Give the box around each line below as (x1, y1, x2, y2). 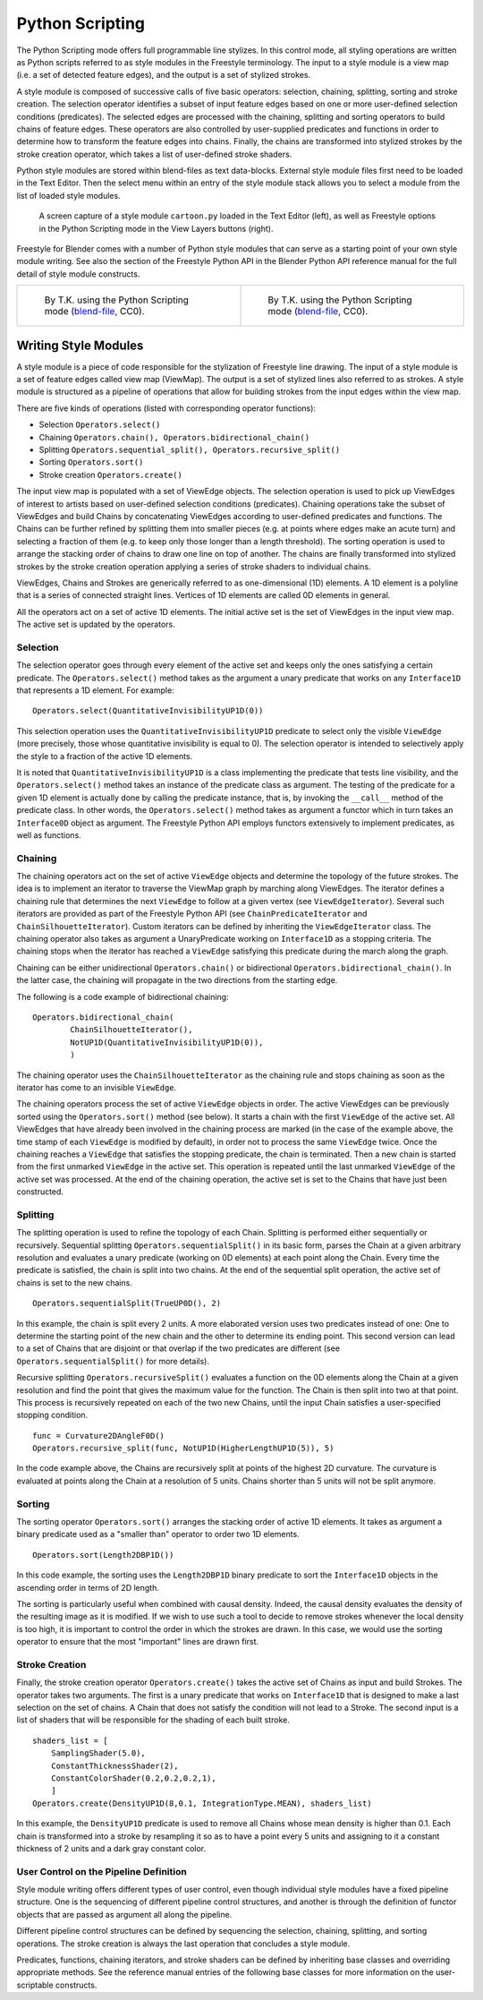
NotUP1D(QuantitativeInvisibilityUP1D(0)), (70, 1037, 264, 1047)
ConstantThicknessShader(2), (50, 1760, 179, 1771)
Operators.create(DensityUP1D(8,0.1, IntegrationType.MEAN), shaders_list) (32, 1798, 372, 1808)
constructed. (16, 1186, 64, 1197)
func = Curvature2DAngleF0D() (32, 1431, 165, 1440)
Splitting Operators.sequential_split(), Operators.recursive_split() (38, 444, 341, 456)
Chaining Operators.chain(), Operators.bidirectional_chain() (38, 432, 310, 442)
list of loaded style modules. (16, 190, 121, 201)
